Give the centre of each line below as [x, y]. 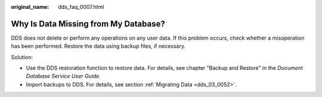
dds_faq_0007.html [81, 7]
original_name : [30, 7]
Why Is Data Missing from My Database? [88, 24]
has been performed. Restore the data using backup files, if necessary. [98, 46]
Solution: [22, 57]
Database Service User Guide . [63, 76]
